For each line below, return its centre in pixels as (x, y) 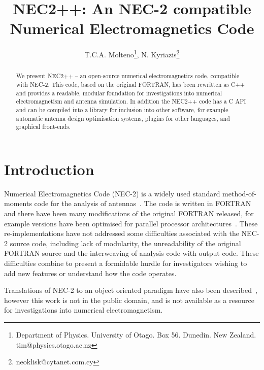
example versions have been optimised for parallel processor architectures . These (131, 223)
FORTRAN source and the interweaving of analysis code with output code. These (131, 253)
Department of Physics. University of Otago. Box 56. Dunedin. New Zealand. (136, 335)
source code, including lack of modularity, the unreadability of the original (125, 243)
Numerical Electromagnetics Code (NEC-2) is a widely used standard (112, 193)
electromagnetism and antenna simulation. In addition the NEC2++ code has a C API (131, 101)
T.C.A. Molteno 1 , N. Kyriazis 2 (132, 54)
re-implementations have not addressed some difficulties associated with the (122, 233)
